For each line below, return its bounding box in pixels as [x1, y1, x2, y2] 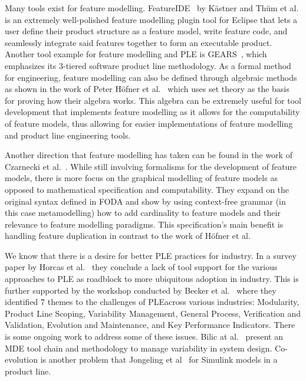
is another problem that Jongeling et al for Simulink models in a [40, 353, 278, 366]
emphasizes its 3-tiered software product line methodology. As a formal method [5, 59, 291, 71]
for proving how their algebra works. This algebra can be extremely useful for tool [5, 94, 302, 106]
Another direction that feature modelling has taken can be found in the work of [5, 149, 292, 161]
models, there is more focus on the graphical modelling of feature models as [5, 172, 278, 184]
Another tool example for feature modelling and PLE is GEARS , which [5, 48, 267, 60]
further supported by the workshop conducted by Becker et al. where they [5, 284, 277, 296]
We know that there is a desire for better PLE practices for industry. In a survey [5, 249, 297, 261]
